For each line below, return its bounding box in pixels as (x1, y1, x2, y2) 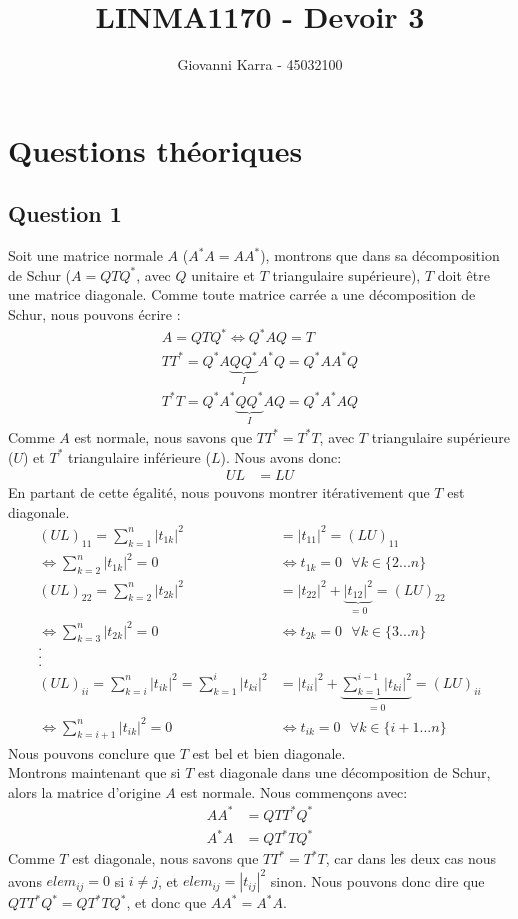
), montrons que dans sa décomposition (260, 245, 500, 266)
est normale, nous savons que (74, 426, 253, 447)
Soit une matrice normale (8, 245, 163, 266)
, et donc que (126, 892, 207, 913)
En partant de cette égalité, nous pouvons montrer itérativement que (8, 482, 430, 503)
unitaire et (191, 264, 256, 285)
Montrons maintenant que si (8, 762, 181, 783)
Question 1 (8, 198, 122, 229)
